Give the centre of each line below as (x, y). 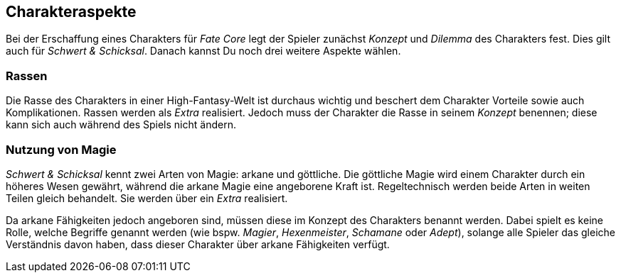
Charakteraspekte (71, 12)
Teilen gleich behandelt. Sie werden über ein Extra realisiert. (147, 198)
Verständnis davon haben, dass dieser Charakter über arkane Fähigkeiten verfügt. (198, 244)
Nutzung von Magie (61, 149)
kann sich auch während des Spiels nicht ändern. (121, 125)
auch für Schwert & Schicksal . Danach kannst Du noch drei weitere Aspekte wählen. (203, 51)
